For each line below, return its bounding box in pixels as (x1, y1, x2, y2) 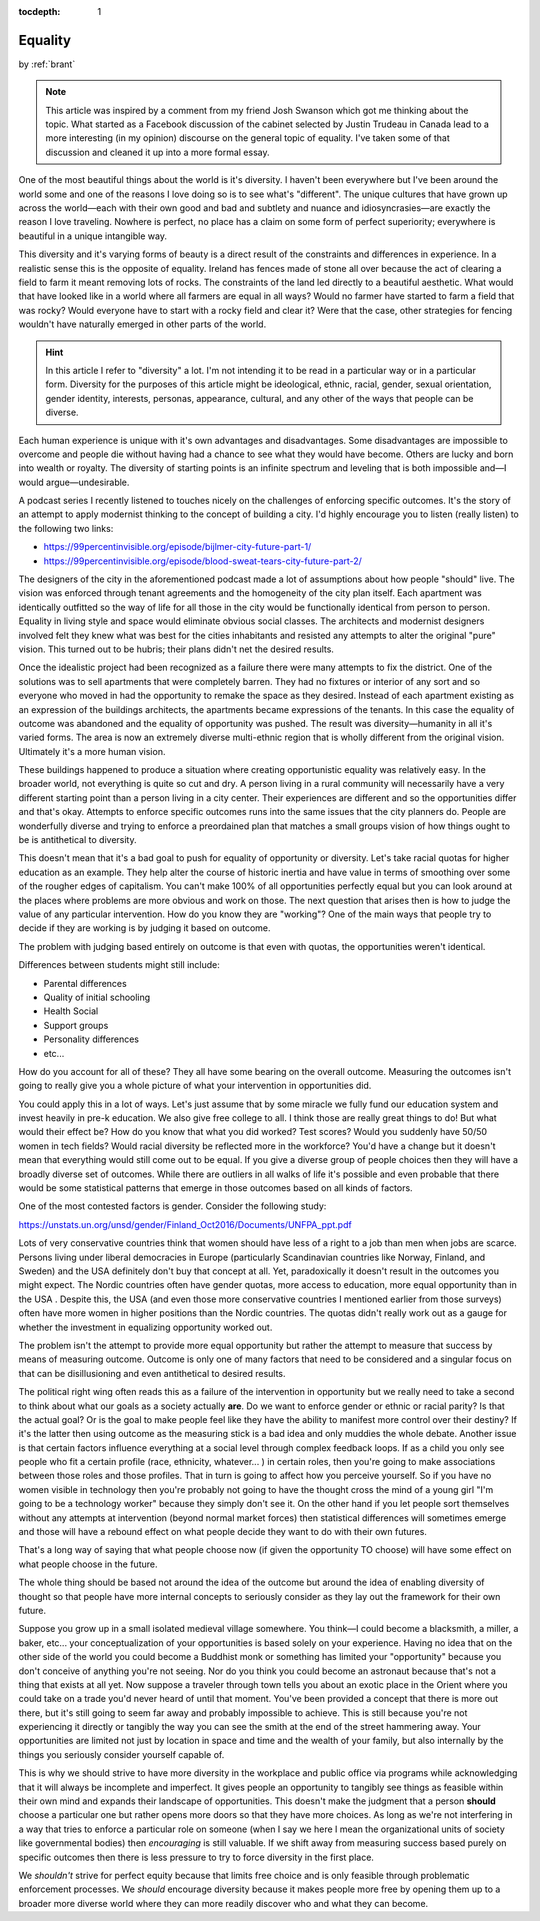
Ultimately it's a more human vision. (18, 745, 166, 757)
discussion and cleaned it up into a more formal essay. (45, 146, 270, 158)
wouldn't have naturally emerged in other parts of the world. (18, 318, 267, 330)
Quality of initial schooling (43, 991, 151, 1003)
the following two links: (18, 522, 114, 534)
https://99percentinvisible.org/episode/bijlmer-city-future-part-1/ (43, 541, 312, 553)
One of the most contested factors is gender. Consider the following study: (18, 1200, 327, 1212)
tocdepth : (18, 6, 61, 17)
